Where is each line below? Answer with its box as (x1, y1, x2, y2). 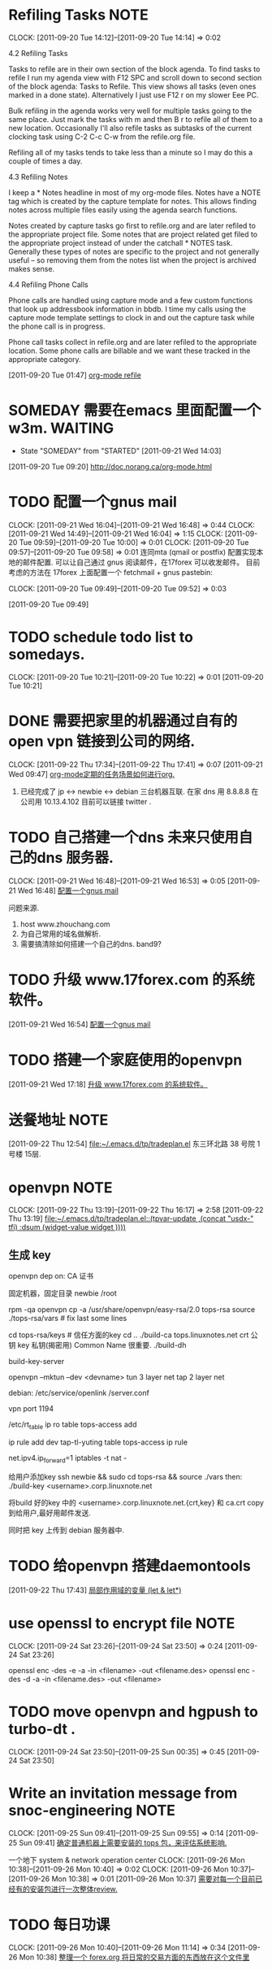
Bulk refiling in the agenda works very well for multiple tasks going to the (8, 106, 253, 115)
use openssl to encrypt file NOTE (8, 1614, 235, 1632)
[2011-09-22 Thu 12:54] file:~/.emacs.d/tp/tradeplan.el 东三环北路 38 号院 (8, 1139, 256, 1148)
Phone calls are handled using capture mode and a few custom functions (8, 295, 253, 305)
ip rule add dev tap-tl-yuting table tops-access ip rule (8, 1437, 188, 1447)
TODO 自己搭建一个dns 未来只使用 (8, 828, 240, 847)
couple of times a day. (8, 156, 83, 166)
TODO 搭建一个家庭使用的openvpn (8, 1051, 243, 1069)
